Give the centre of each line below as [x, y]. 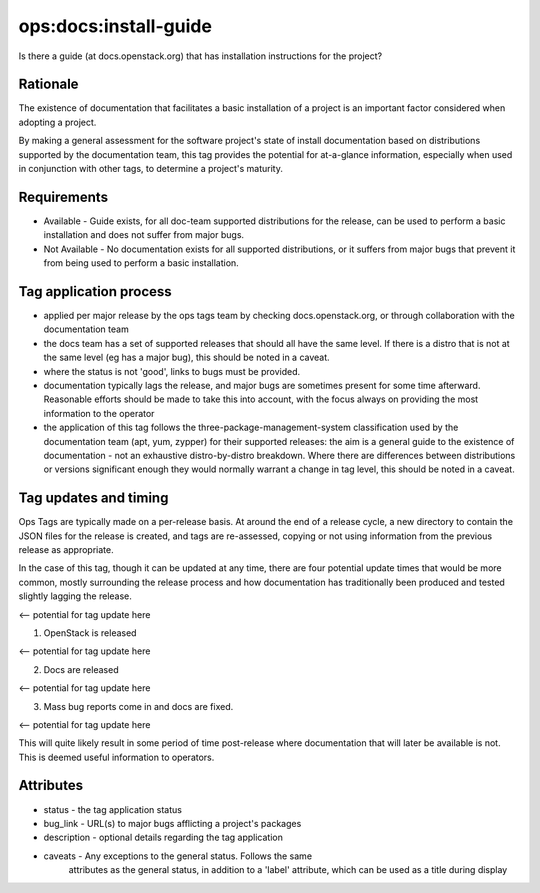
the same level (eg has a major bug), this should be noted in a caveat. [186, 357]
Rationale [48, 84]
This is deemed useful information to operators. [116, 757]
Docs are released [81, 669]
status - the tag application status [112, 809]
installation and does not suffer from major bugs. [144, 235]
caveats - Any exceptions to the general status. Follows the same [178, 856]
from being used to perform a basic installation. [141, 263]
